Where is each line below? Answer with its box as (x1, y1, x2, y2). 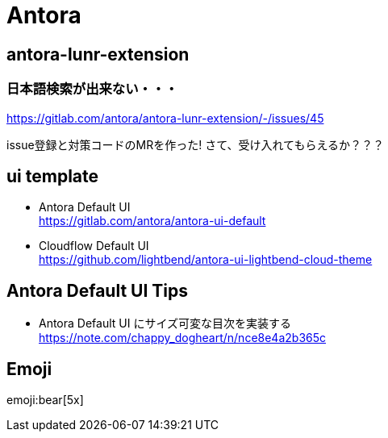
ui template (6, 165, 99, 186)
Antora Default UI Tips (6, 280, 189, 301)
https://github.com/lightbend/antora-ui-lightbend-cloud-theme (39, 252, 373, 267)
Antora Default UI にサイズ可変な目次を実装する (39, 316, 292, 331)
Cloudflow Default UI (39, 239, 149, 253)
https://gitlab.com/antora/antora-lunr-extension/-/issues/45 (6, 111, 324, 125)
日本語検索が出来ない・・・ (6, 81, 178, 98)
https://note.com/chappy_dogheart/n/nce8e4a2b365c (39, 331, 327, 345)
